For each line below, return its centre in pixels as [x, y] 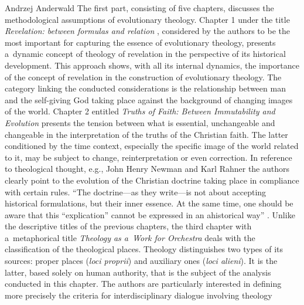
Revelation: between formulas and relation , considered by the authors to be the [147, 31]
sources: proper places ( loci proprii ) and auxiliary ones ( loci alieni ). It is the [141, 261]
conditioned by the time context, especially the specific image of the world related [152, 146]
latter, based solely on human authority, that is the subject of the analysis [138, 272]
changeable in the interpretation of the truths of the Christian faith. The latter [146, 134]
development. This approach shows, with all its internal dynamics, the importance [152, 65]
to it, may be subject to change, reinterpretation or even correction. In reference [148, 157]
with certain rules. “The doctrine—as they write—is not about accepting [136, 192]
